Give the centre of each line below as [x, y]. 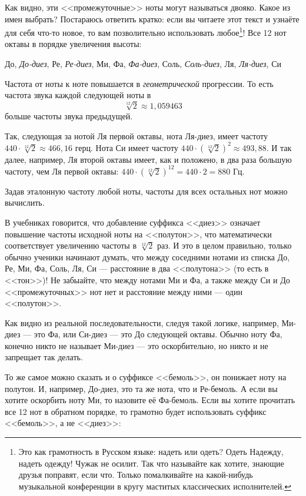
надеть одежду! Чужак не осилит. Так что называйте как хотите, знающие [151, 463]
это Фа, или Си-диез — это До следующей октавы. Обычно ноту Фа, [158, 334]
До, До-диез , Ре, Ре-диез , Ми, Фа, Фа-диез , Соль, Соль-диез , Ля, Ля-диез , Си [143, 64]
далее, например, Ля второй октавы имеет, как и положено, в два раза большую [148, 159]
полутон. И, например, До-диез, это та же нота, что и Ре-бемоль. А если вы [141, 388]
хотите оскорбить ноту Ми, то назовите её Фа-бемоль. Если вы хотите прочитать [150, 400]
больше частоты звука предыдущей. [69, 115]
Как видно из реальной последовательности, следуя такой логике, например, [142, 322]
